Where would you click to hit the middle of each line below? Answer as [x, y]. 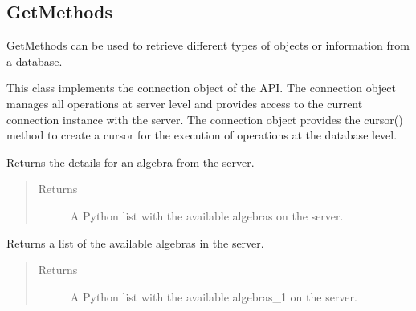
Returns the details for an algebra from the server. [131, 162]
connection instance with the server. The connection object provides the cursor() [205, 119]
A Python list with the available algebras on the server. [207, 215]
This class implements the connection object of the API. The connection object [202, 88]
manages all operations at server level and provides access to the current [185, 103]
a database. [35, 61]
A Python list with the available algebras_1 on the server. [214, 296]
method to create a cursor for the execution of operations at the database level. [202, 135]
